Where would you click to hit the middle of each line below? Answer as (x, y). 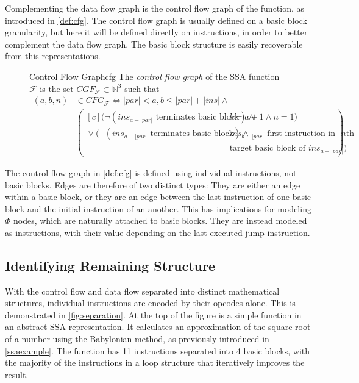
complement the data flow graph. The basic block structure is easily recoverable (154, 44)
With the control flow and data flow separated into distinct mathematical (142, 291)
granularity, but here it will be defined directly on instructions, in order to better (156, 32)
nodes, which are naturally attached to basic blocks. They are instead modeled (160, 220)
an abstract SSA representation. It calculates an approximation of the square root (158, 327)
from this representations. (53, 56)
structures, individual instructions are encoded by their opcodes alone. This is (150, 303)
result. (17, 374)
